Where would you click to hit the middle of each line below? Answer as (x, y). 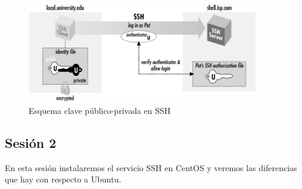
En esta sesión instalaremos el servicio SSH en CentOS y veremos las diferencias (151, 167)
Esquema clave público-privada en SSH (100, 110)
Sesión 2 (31, 142)
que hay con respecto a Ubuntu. (63, 179)
